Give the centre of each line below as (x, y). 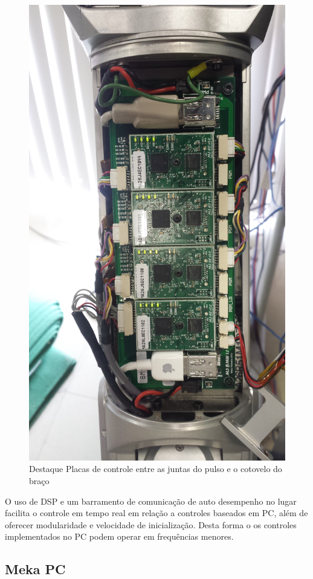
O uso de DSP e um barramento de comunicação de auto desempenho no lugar (151, 501)
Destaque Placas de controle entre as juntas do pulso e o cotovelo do (156, 469)
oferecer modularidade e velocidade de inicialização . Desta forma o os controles (151, 524)
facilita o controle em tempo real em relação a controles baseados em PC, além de (156, 513)
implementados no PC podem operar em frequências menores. (119, 536)
